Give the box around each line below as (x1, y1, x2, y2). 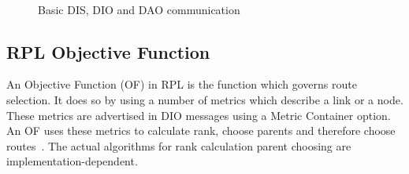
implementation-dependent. (6, 153, 138, 169)
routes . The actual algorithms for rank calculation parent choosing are (6, 137, 351, 154)
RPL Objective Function (6, 39, 210, 63)
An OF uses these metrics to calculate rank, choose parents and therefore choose (6, 122, 396, 139)
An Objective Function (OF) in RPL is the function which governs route (6, 76, 357, 92)
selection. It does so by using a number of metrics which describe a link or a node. (6, 91, 403, 107)
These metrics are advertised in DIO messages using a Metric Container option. (6, 107, 391, 123)
